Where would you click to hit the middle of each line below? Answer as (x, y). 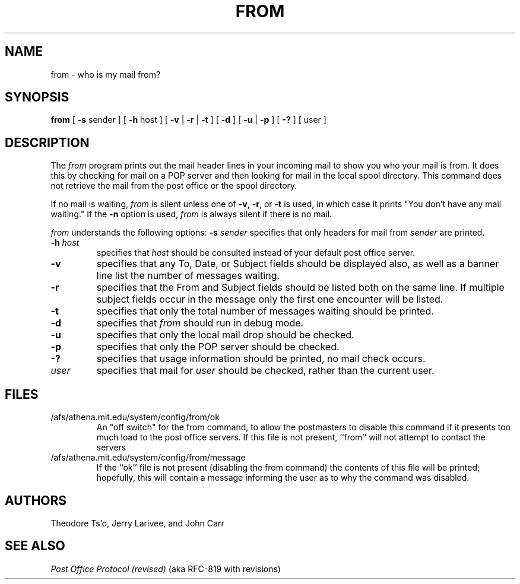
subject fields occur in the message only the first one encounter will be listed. (270, 299)
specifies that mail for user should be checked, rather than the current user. (265, 371)
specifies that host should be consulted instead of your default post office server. (256, 253)
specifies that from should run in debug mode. (200, 323)
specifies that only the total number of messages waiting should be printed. (265, 311)
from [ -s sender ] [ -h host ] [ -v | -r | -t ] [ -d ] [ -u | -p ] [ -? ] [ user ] (188, 120)
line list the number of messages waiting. (188, 276)
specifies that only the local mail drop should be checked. (225, 335)
